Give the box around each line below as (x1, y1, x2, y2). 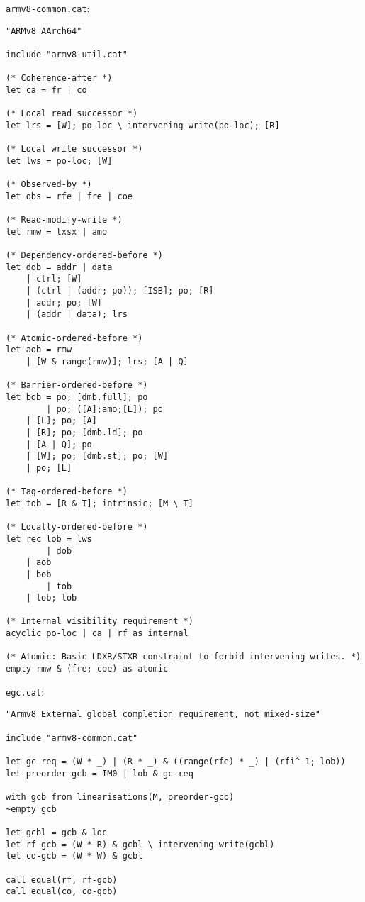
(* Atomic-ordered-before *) (6, 333, 143, 343)
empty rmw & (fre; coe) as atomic (6, 664, 169, 674)
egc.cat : (6, 684, 45, 698)
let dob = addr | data (6, 262, 113, 272)
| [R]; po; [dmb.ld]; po (26, 427, 143, 438)
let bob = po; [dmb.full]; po (6, 392, 148, 402)
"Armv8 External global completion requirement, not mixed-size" (6, 709, 320, 720)
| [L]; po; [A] (26, 416, 97, 426)
